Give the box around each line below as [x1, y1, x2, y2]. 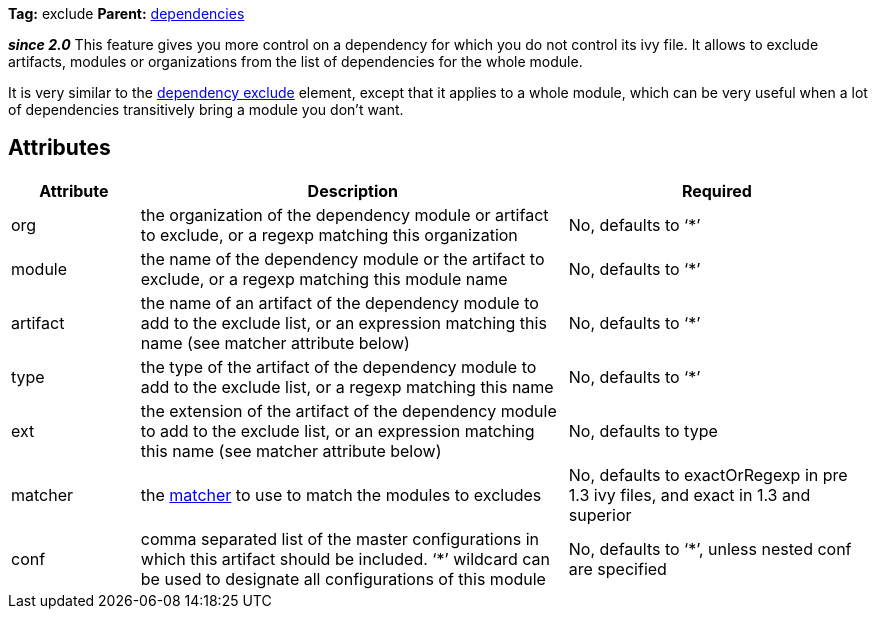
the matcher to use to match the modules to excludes [140, 484, 542, 505]
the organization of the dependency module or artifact [140, 204, 549, 225]
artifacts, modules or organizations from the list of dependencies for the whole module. [8, 53, 583, 70]
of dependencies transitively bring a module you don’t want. [8, 101, 404, 118]
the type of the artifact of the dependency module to [140, 356, 537, 377]
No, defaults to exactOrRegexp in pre [568, 464, 848, 485]
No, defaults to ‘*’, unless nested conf [568, 538, 852, 559]
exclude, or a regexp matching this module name [140, 268, 508, 289]
